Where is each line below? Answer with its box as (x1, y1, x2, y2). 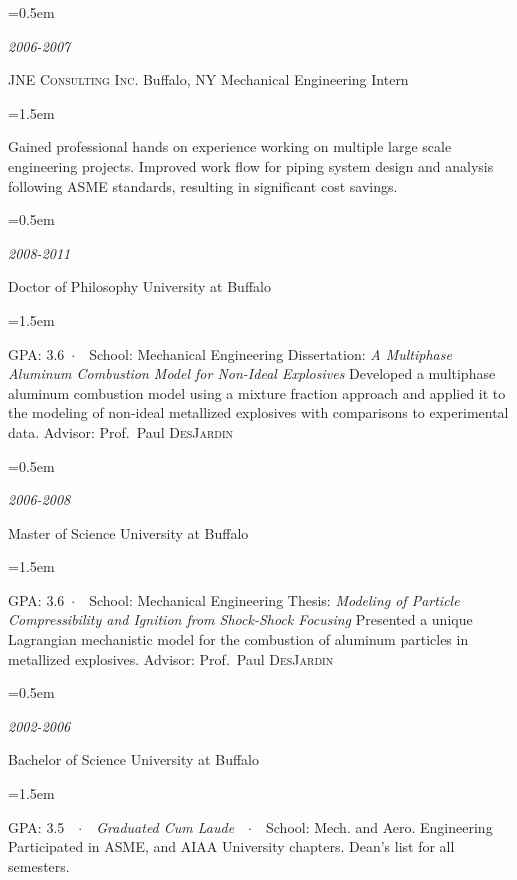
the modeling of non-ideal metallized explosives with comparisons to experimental (8, 402, 509, 423)
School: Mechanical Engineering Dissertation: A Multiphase (89, 343, 452, 364)
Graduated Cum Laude (96, 816, 235, 837)
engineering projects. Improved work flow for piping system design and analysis (8, 155, 494, 176)
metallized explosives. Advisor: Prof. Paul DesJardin (8, 648, 334, 669)
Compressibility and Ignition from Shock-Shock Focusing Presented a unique (8, 609, 473, 630)
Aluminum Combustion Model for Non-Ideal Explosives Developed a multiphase (8, 363, 496, 384)
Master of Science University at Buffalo (8, 522, 249, 543)
